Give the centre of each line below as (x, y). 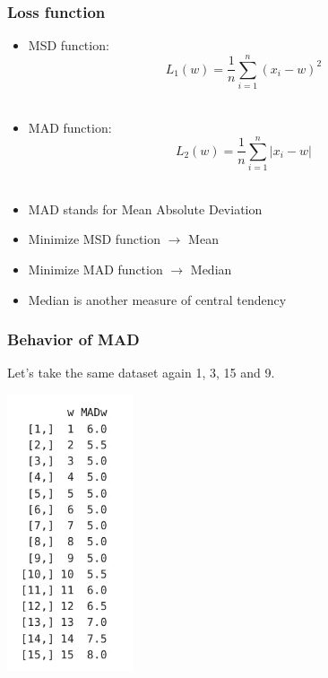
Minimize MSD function (95, 239)
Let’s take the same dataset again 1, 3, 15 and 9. (141, 373)
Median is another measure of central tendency (157, 299)
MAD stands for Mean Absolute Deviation (145, 209)
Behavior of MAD (73, 339)
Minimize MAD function (95, 269)
